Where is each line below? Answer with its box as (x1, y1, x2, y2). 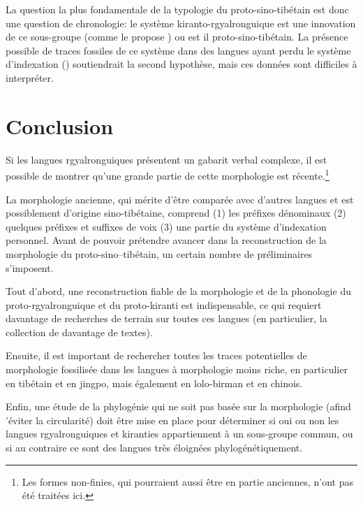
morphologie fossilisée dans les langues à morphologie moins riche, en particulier (6, 362, 348, 377)
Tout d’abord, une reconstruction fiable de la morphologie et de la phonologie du (6, 284, 351, 298)
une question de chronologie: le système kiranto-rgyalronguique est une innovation (6, 15, 356, 30)
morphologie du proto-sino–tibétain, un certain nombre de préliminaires (6, 246, 313, 261)
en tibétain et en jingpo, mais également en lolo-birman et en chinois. (6, 375, 303, 390)
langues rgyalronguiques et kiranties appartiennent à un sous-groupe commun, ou (6, 426, 353, 441)
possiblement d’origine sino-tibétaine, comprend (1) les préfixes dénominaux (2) (6, 205, 346, 220)
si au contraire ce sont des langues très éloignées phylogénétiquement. (6, 440, 303, 455)
